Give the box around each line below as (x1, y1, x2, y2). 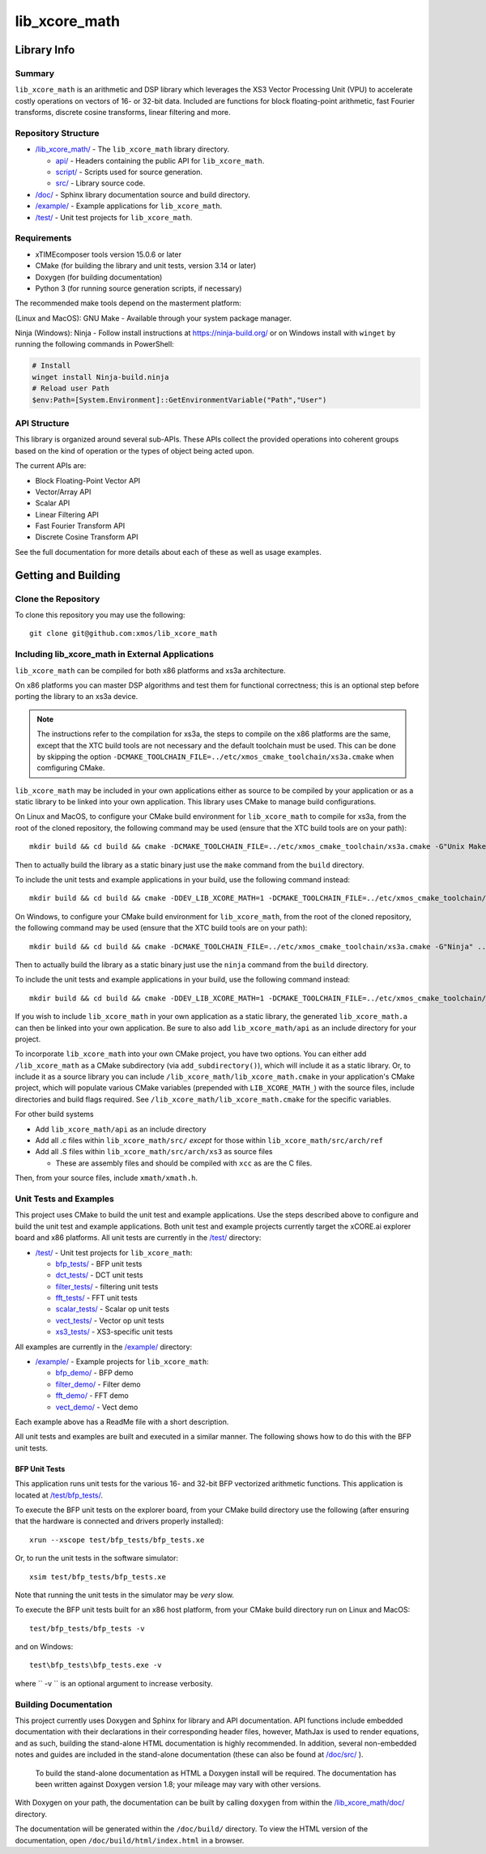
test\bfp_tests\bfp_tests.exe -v (29, 1660, 162, 1670)
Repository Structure (15, 127, 100, 139)
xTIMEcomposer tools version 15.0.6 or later (35, 249, 182, 259)
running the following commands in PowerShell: (15, 339, 174, 349)
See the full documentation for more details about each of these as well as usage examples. (15, 547, 322, 556)
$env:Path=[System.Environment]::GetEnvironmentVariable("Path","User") (32, 395, 327, 404)
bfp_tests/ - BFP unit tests (55, 1259, 143, 1268)
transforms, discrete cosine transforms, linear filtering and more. (15, 108, 231, 117)
